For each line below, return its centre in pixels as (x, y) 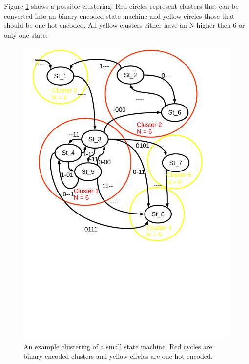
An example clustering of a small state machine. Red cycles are (118, 346)
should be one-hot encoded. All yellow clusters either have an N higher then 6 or (124, 25)
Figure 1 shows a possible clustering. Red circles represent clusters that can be (121, 6)
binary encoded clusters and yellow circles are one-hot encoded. (118, 356)
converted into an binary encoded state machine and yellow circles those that (119, 15)
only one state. (26, 34)
